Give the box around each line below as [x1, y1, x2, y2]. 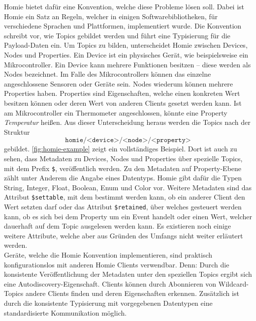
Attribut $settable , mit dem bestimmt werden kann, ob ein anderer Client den [4, 192, 245, 202]
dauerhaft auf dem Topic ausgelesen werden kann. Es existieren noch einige [4, 221, 231, 231]
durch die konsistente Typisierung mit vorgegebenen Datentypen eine [4, 298, 213, 308]
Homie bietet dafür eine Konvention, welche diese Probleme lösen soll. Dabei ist [4, 1, 245, 11]
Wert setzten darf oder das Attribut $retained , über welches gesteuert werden [4, 202, 242, 211]
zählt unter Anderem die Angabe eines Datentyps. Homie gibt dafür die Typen [4, 173, 242, 183]
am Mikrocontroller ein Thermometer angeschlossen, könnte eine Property [4, 107, 227, 117]
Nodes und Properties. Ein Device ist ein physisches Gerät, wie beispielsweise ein [4, 49, 249, 59]
